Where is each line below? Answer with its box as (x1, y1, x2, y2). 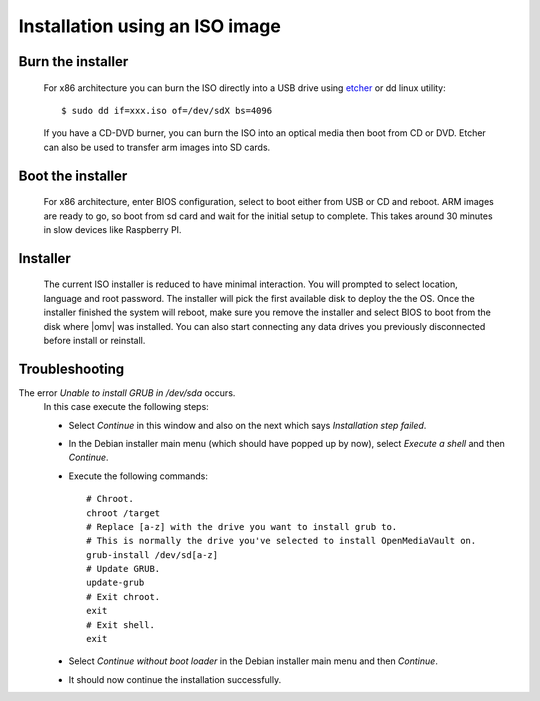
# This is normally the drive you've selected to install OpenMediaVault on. (86, 535, 477, 547)
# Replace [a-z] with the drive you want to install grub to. (86, 521, 398, 532)
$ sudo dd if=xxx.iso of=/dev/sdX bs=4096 (61, 105, 273, 116)
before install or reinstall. (43, 334, 146, 346)
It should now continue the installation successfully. (68, 673, 282, 685)
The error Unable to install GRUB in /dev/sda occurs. (18, 386, 236, 399)
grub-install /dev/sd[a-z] (86, 549, 219, 560)
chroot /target (86, 507, 161, 519)
